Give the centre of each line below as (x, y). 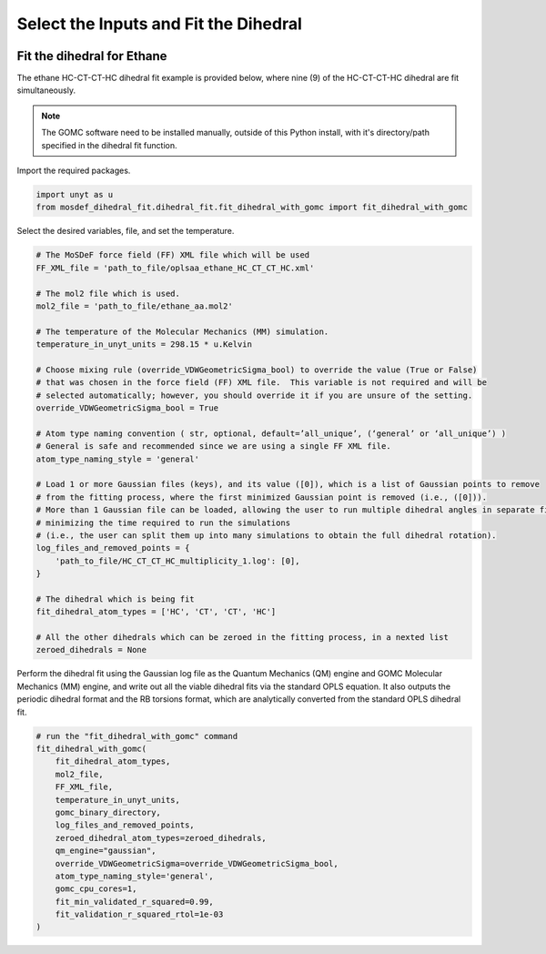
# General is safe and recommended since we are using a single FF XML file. (213, 447)
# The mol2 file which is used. (108, 293)
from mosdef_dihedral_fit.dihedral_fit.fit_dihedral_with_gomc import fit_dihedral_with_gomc (252, 208)
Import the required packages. (74, 171)
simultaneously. (46, 90)
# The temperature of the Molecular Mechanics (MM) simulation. (182, 331)
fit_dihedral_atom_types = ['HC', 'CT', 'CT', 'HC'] (156, 612)
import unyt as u (75, 194)
